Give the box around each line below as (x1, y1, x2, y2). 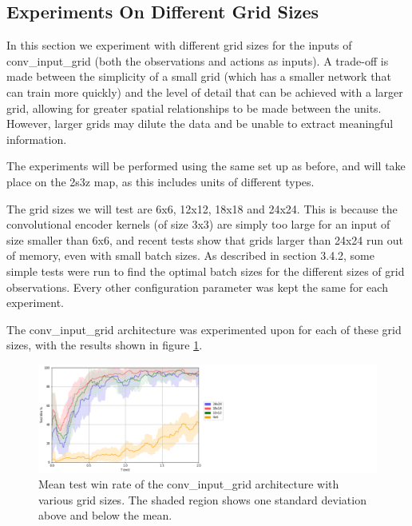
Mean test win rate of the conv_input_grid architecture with (38, 476, 339, 492)
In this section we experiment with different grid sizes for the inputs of (6, 37, 352, 54)
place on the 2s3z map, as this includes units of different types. (6, 173, 315, 189)
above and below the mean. (38, 507, 172, 524)
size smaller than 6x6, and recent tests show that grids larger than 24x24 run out (6, 231, 403, 248)
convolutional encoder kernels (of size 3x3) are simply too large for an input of (6, 216, 390, 233)
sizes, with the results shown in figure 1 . (6, 337, 203, 353)
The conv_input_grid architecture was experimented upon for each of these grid (6, 321, 402, 337)
